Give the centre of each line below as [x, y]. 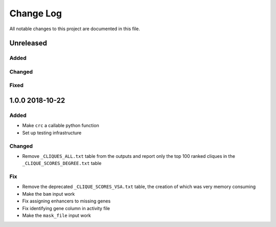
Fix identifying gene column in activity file [66, 208]
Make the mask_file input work [57, 216]
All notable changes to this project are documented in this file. [75, 29]
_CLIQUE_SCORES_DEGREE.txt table [62, 163]
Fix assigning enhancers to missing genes [66, 201]
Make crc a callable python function [61, 126]
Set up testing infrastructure [52, 133]
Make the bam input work [49, 194]
